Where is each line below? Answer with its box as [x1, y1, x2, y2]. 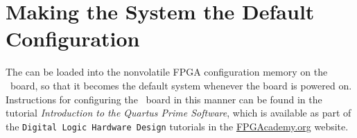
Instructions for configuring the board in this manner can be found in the [6, 92, 322, 106]
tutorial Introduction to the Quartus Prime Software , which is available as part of [6, 105, 351, 120]
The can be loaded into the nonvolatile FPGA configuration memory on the [6, 64, 328, 79]
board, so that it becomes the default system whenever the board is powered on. [10, 78, 352, 92]
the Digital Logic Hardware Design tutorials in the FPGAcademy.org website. [6, 119, 349, 133]
